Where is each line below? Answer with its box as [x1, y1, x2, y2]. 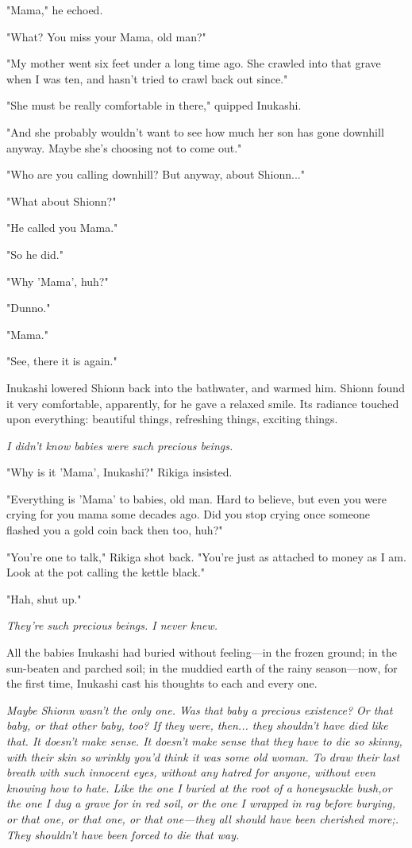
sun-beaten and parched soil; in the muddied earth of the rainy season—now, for [6, 659, 398, 676]
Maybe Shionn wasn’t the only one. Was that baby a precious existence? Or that [6, 701, 393, 718]
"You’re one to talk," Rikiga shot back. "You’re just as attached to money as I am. [6, 548, 406, 565]
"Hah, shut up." [6, 590, 82, 607]
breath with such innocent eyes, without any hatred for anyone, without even [6, 764, 375, 781]
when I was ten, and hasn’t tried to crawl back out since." [6, 70, 288, 87]
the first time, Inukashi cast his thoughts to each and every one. [6, 675, 318, 692]
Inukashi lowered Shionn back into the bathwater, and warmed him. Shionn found [6, 379, 405, 395]
